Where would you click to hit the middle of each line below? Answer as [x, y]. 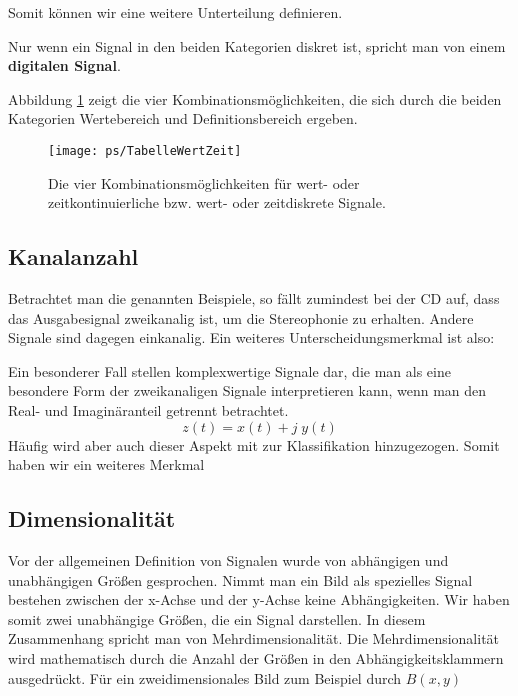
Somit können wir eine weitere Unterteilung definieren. [175, 12]
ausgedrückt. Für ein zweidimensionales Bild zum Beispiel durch [205, 677]
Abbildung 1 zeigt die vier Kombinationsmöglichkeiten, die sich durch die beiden [255, 98]
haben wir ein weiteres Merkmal [106, 464]
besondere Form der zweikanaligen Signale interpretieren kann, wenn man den [247, 390]
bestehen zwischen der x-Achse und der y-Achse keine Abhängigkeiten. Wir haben [259, 599]
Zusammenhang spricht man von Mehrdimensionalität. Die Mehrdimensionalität [254, 638]
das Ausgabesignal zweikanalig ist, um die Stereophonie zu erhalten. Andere [241, 317]
